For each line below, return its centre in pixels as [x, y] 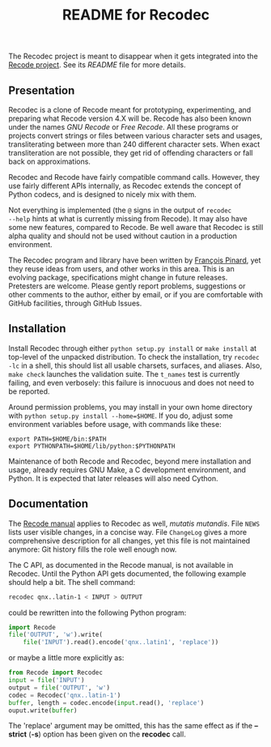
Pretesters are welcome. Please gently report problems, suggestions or [127, 286]
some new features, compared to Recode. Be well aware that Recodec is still [136, 227]
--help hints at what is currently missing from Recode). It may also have [128, 219]
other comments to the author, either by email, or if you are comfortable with [136, 295]
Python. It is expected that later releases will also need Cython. [113, 478]
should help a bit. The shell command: [72, 582]
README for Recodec [136, 15]
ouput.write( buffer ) [43, 711]
